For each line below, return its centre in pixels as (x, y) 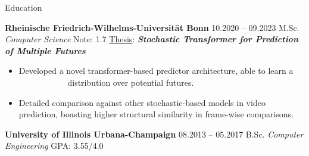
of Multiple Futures (45, 50)
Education (24, 7)
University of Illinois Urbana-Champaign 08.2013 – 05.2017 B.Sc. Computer (154, 134)
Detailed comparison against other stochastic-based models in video (142, 102)
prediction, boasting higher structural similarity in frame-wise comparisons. (156, 114)
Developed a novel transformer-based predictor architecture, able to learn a (156, 71)
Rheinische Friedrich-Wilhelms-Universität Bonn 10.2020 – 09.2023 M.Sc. (152, 27)
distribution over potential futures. (131, 82)
